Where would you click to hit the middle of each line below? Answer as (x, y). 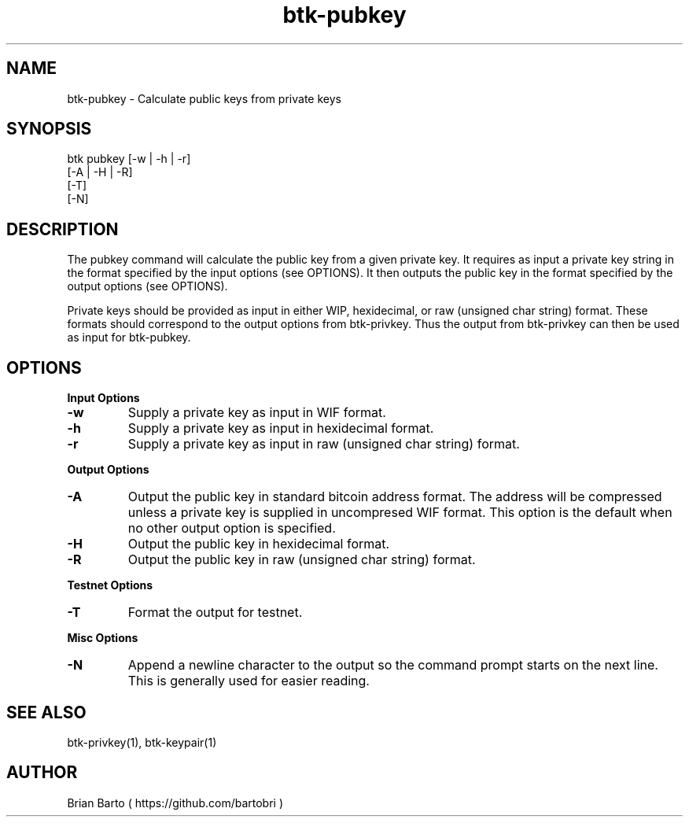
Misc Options (103, 638)
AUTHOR (42, 773)
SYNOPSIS (49, 129)
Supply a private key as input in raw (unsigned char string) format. (324, 444)
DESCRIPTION (63, 229)
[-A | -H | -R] (100, 172)
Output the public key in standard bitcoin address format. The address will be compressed (395, 497)
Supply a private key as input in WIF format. (257, 413)
